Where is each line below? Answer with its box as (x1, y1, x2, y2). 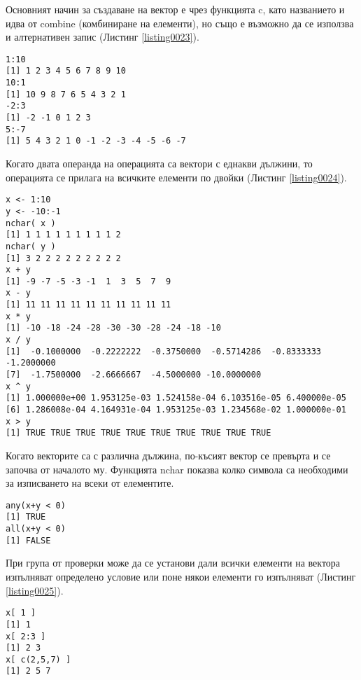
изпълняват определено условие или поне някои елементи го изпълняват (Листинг (6, 569, 356, 583)
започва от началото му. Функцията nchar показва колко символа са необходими (6, 462, 348, 476)
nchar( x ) (6, 218, 56, 228)
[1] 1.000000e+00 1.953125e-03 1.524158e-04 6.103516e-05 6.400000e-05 (6, 393, 346, 403)
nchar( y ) (6, 241, 56, 251)
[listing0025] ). (6, 583, 64, 597)
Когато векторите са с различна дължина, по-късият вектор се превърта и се (6, 448, 331, 462)
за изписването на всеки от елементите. (6, 476, 174, 490)
